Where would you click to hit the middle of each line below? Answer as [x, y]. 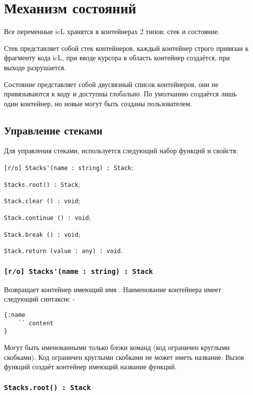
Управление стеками [53, 130]
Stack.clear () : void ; [42, 200]
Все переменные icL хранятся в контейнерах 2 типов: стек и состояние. [112, 31]
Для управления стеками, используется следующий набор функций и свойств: [121, 151]
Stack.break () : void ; [42, 234]
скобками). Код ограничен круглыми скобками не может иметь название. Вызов [124, 357]
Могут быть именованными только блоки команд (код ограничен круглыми [117, 347]
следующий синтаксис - [40, 299]
